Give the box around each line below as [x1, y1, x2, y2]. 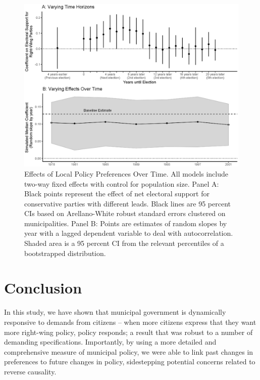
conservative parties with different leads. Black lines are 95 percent [24, 198, 231, 208]
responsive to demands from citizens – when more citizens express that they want [4, 316, 256, 327]
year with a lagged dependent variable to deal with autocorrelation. [24, 228, 233, 238]
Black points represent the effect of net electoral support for [24, 188, 210, 199]
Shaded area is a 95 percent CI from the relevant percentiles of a [24, 238, 224, 248]
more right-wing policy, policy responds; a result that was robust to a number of [4, 326, 253, 337]
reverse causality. [4, 366, 57, 376]
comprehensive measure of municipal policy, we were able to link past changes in [4, 346, 253, 357]
